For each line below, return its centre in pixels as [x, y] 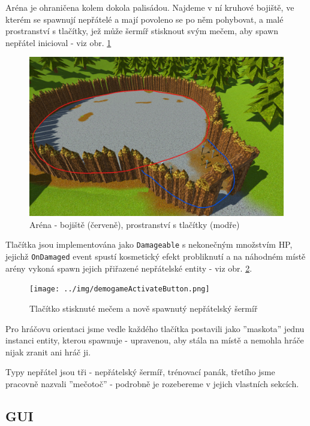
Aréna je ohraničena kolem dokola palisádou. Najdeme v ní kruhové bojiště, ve [150, 7]
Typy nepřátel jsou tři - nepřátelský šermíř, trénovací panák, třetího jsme [140, 372]
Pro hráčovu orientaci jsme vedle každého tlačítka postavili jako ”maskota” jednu [155, 328]
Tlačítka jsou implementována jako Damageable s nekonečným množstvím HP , [149, 244]
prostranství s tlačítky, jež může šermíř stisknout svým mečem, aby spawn [142, 31]
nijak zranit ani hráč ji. [48, 352]
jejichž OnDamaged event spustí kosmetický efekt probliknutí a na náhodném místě [156, 256]
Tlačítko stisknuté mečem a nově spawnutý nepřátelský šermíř [144, 308]
